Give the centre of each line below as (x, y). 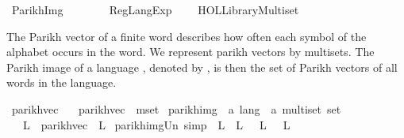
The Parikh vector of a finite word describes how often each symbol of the (187, 36)
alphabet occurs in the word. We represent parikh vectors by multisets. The (190, 52)
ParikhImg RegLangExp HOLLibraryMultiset (155, 9)
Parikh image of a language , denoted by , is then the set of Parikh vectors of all (202, 67)
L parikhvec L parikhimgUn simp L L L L (156, 124)
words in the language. (62, 82)
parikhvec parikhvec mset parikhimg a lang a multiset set (176, 108)
